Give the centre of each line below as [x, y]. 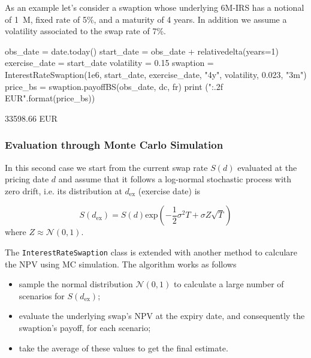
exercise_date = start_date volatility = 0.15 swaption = [109, 63]
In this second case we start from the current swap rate [106, 167]
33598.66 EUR [31, 118]
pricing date [27, 179]
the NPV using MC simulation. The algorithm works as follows [121, 264]
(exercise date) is [169, 190]
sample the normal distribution [76, 284]
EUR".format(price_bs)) [50, 98]
